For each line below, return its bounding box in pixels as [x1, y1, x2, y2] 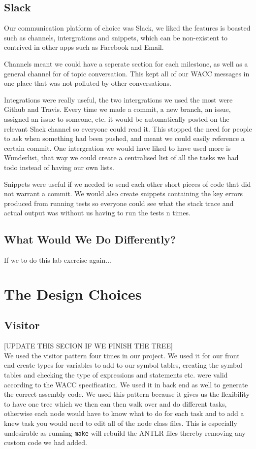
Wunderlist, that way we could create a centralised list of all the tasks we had [4, 152, 239, 163]
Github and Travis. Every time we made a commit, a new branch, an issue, [4, 104, 231, 114]
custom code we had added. [4, 437, 87, 448]
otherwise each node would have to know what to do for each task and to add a [4, 408, 244, 418]
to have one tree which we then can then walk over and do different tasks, [4, 398, 227, 409]
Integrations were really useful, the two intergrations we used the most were [4, 94, 233, 104]
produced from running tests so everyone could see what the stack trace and [4, 198, 234, 208]
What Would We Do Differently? [4, 232, 176, 247]
